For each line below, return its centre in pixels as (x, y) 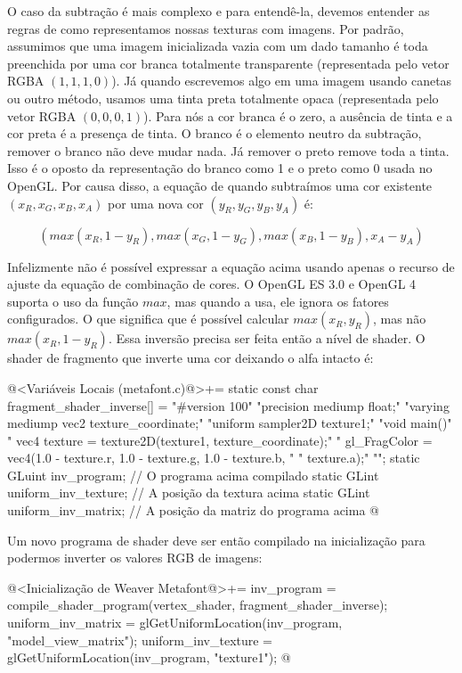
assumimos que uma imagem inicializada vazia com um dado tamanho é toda (218, 46)
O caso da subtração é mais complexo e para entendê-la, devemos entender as (219, 11)
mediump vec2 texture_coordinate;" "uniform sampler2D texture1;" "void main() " (230, 423)
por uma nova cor (155, 203)
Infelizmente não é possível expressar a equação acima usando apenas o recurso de (231, 266)
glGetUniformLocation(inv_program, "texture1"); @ (149, 657)
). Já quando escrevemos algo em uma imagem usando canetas (282, 81)
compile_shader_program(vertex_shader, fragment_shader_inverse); (198, 605)
